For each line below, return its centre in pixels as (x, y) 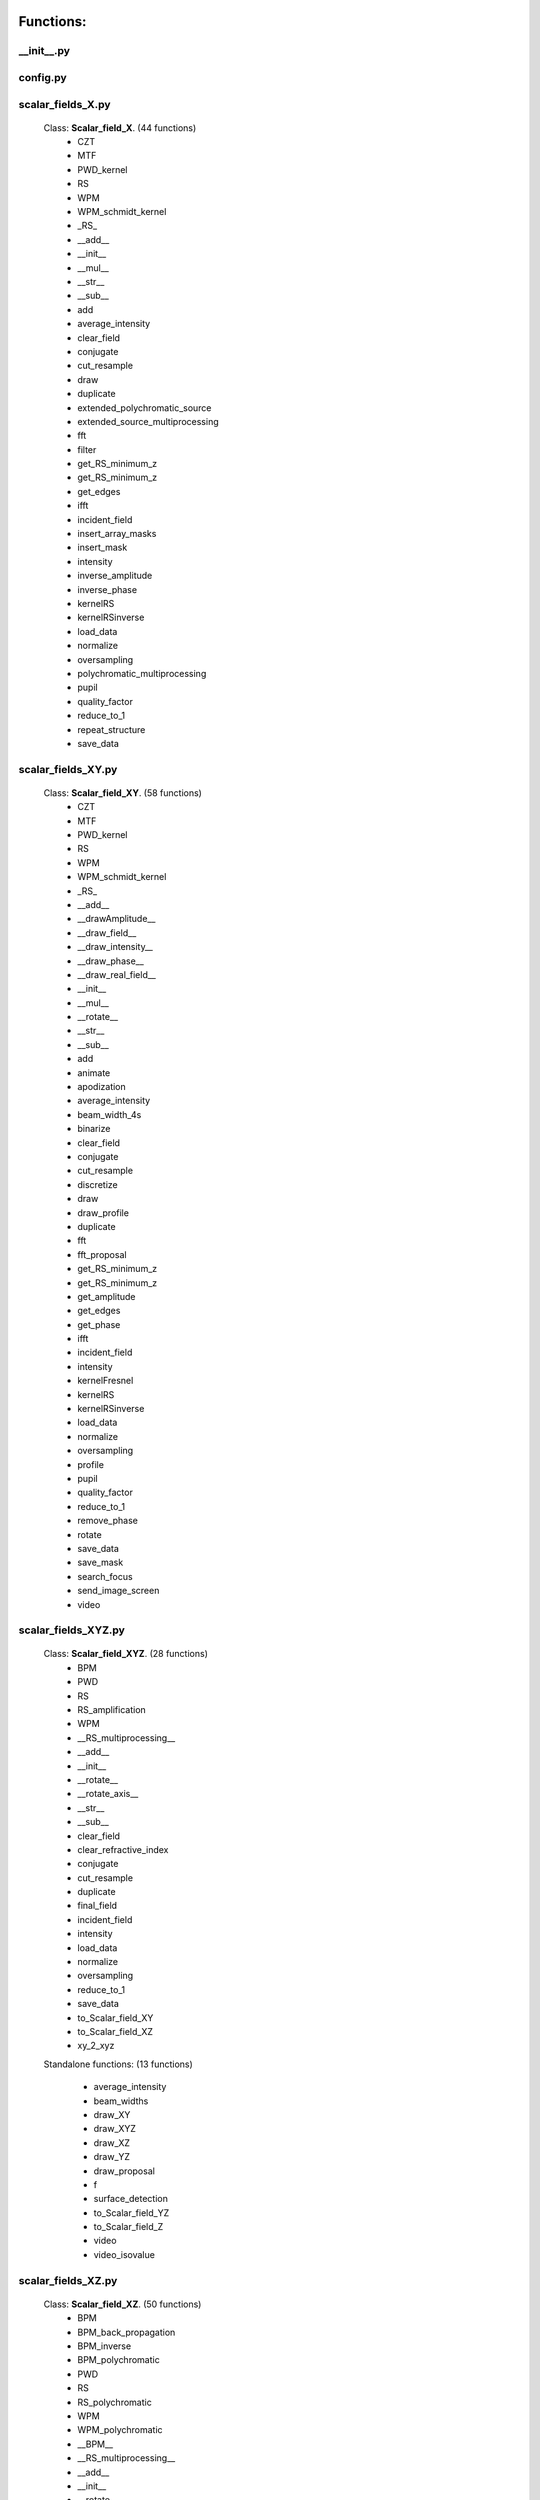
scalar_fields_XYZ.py (71, 1630)
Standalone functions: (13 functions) (118, 2064)
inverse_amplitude (115, 576)
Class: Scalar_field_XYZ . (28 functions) (126, 1654)
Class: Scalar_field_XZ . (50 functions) (122, 2304)
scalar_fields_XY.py (68, 769)
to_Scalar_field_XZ (115, 2031)
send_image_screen (118, 1591)
